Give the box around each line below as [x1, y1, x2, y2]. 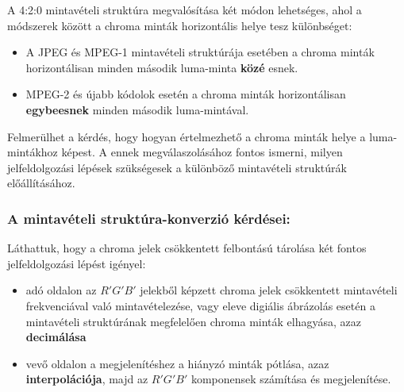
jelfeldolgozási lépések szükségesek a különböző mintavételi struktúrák [7, 159, 347, 175]
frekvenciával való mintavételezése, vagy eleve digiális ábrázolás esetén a [25, 297, 375, 313]
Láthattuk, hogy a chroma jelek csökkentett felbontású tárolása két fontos [7, 240, 367, 256]
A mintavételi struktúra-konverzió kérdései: [7, 208, 290, 228]
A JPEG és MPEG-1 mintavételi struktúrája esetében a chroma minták [25, 44, 375, 60]
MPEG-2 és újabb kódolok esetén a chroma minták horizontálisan [25, 86, 346, 102]
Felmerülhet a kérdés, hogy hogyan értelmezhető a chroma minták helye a [7, 128, 366, 144]
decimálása [25, 329, 87, 345]
